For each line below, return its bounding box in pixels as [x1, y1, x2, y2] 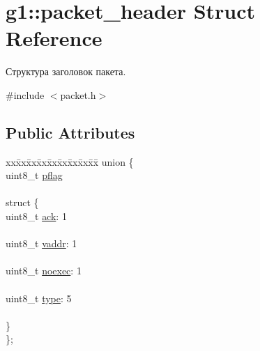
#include [6, 87, 45, 102]
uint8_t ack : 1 [6, 209, 67, 224]
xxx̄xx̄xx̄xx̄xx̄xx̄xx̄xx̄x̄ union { [6, 154, 134, 169]
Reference [6, 24, 102, 52]
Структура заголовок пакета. [6, 64, 126, 79]
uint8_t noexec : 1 [6, 263, 82, 278]
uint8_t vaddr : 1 [6, 236, 77, 251]
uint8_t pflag [6, 168, 63, 182]
